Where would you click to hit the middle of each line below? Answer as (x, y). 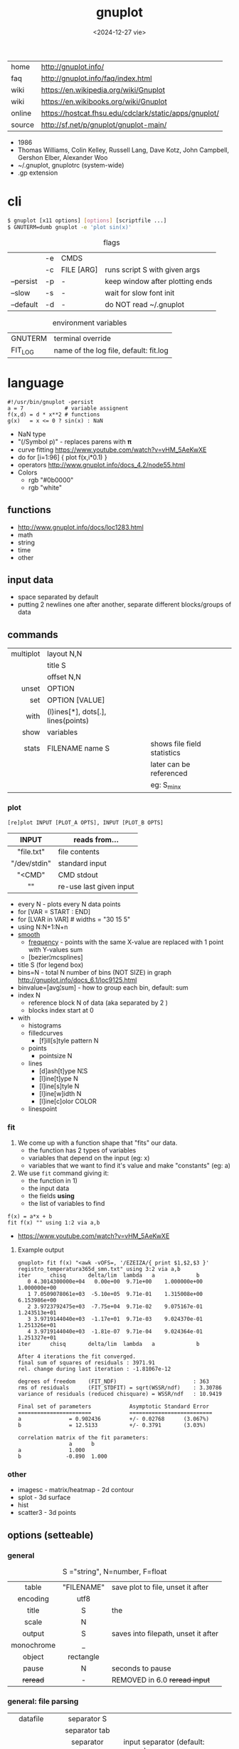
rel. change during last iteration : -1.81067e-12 (94, 1369)
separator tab (87, 1730)
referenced (169, 774)
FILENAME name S (79, 749)
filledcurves (46, 1033)
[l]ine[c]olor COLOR (68, 1101)
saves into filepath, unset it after (165, 1633)
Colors (27, 472)
